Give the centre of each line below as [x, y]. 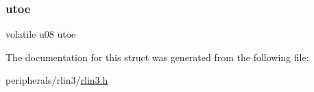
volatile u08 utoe [41, 34]
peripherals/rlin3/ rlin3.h [57, 80]
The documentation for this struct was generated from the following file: [157, 57]
